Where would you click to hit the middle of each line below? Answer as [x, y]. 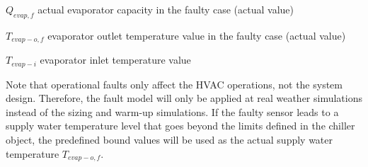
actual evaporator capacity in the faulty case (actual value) [166, 9]
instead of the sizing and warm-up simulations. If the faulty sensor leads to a [172, 111]
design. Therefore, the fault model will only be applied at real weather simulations [184, 98]
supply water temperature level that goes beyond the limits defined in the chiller [180, 126]
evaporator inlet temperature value [115, 60]
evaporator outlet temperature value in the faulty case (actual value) [197, 35]
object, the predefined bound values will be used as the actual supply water [169, 140]
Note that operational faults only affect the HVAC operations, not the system [174, 84]
